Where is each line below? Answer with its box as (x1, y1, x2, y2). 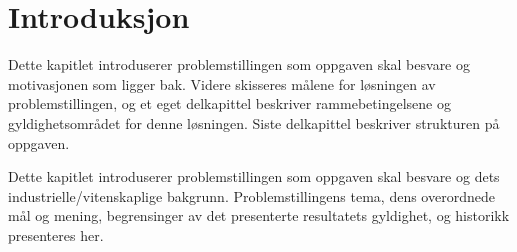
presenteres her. (8, 224, 104, 245)
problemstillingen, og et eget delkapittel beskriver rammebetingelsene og (8, 93, 451, 114)
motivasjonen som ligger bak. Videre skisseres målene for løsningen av (8, 73, 436, 94)
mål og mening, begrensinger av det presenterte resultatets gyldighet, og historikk (8, 205, 510, 226)
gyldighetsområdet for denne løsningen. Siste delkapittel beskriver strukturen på (8, 112, 500, 133)
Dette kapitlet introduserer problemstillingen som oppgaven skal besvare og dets (8, 166, 500, 187)
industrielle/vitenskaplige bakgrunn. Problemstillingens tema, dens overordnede (8, 185, 495, 206)
